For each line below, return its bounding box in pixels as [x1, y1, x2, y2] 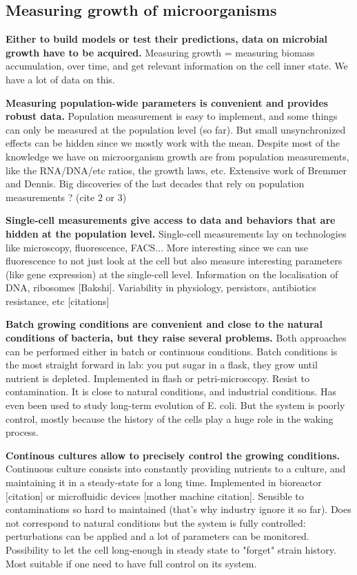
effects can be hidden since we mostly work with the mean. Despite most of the [6, 136, 340, 150]
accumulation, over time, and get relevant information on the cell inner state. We [6, 59, 348, 73]
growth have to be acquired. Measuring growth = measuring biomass [6, 45, 315, 59]
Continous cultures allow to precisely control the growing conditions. [6, 448, 340, 462]
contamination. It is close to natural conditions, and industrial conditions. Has [6, 384, 337, 399]
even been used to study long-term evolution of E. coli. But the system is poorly [6, 398, 345, 412]
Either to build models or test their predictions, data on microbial [6, 32, 327, 46]
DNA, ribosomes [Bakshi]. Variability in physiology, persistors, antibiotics [6, 280, 316, 295]
